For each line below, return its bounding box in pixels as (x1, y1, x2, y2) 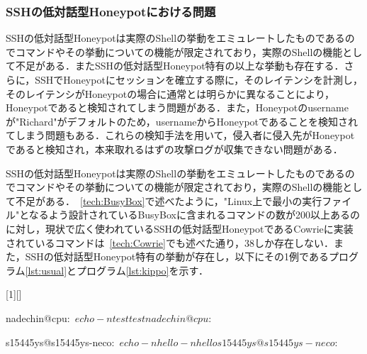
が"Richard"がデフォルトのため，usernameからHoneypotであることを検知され (6, 114, 358, 128)
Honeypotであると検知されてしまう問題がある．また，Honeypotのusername (6, 100, 349, 115)
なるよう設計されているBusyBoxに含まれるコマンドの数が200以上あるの (28, 207, 360, 222)
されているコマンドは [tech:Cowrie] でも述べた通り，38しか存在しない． (6, 235, 334, 250)
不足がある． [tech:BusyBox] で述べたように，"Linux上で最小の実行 (15, 193, 322, 208)
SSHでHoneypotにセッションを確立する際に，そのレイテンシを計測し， (35, 72, 363, 87)
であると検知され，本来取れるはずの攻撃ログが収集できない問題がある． (6, 141, 343, 156)
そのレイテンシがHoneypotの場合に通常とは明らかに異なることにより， (6, 86, 334, 101)
